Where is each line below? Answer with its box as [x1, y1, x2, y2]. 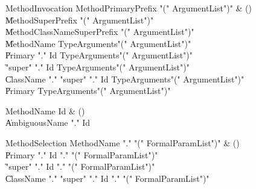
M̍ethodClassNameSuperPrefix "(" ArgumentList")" [5, 25, 194, 38]
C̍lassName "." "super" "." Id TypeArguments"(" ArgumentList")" [5, 72, 245, 85]
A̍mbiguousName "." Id [5, 116, 91, 129]
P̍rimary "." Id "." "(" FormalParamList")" [5, 148, 158, 161]
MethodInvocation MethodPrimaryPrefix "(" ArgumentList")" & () [5, 2, 252, 14]
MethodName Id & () [5, 104, 85, 117]
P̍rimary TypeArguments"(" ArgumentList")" [5, 84, 171, 97]
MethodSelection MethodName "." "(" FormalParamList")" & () [5, 136, 240, 149]
